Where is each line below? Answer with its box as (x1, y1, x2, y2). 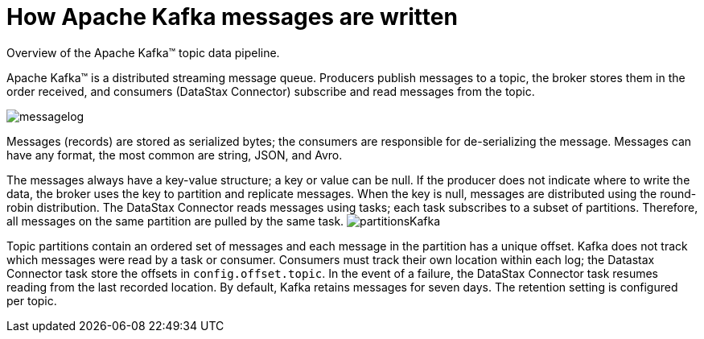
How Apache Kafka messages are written (6, 3, 458, 31)
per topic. (6, 293, 57, 308)
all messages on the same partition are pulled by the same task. (6, 213, 344, 228)
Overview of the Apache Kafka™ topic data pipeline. (6, 45, 280, 60)
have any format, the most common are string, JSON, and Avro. (6, 147, 343, 162)
